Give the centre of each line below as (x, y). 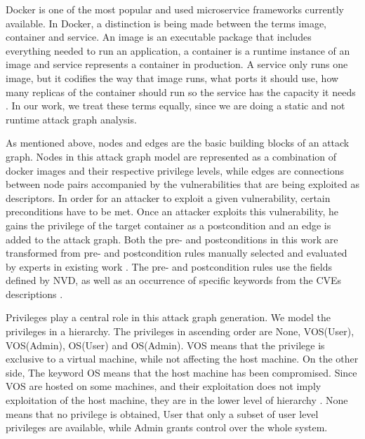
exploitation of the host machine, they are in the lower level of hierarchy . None (177, 400)
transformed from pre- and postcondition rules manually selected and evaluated (177, 253)
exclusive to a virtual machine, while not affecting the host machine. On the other (182, 359)
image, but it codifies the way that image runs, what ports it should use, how (172, 77)
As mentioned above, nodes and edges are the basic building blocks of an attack (178, 143)
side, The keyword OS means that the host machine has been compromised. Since (181, 372)
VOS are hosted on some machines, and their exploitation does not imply (164, 386)
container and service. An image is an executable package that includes (159, 37)
